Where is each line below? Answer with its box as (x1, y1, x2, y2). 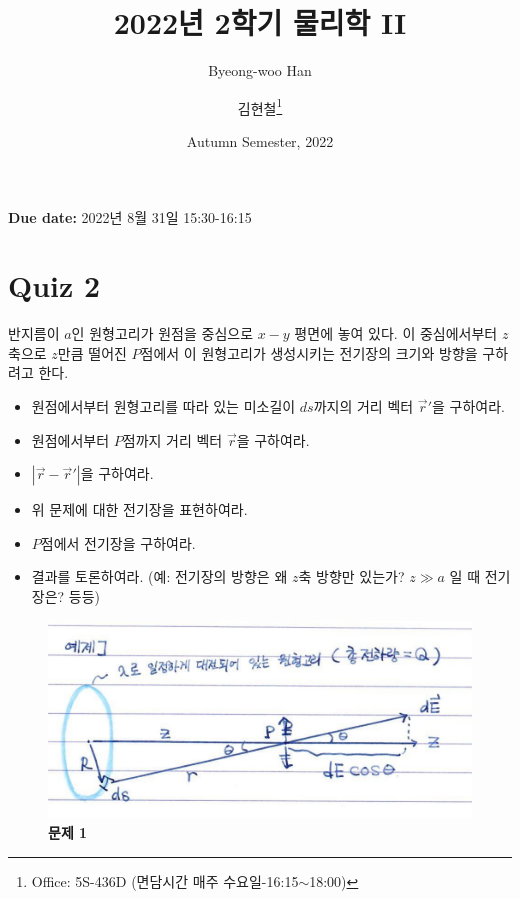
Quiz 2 (8, 265, 101, 306)
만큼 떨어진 (57, 342, 127, 363)
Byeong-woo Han (208, 60, 312, 81)
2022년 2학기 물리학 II (113, 2, 407, 43)
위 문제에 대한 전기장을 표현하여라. (31, 499, 248, 520)
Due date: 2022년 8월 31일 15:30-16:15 (8, 206, 252, 227)
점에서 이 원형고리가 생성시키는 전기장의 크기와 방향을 (140, 342, 478, 363)
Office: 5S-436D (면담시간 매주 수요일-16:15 (31, 870, 299, 891)
